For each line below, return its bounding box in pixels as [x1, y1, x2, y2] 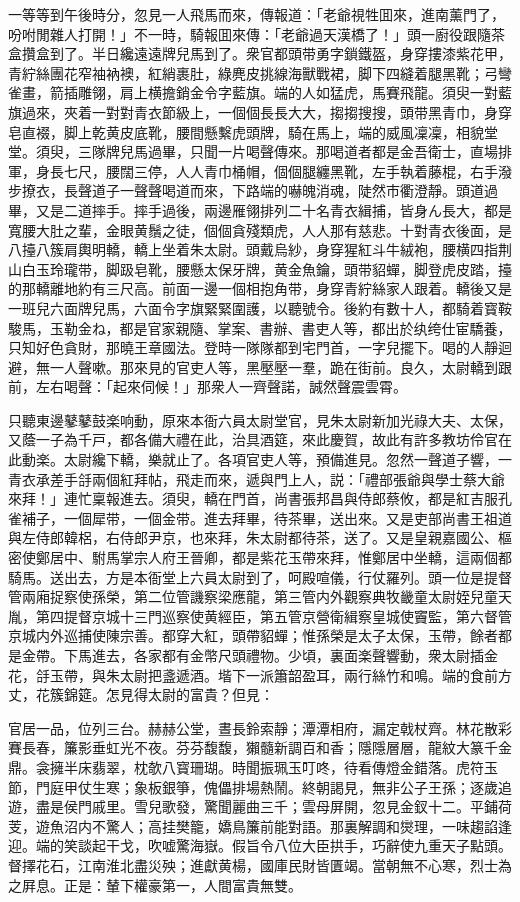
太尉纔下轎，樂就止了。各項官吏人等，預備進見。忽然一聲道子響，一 [63, 449, 512, 470]
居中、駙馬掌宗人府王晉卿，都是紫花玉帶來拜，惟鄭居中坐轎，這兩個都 [49, 547, 512, 568]
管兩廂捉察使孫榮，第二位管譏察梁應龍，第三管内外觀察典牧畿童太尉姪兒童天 [8, 586, 512, 607]
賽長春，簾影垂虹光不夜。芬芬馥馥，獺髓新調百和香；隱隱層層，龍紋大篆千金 [8, 737, 512, 758]
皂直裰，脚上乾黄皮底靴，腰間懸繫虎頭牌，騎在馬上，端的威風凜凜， [8, 121, 456, 142]
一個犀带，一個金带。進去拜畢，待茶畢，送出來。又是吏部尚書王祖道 [63, 507, 512, 528]
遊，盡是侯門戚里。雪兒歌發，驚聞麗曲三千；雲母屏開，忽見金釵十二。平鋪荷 [8, 796, 512, 817]
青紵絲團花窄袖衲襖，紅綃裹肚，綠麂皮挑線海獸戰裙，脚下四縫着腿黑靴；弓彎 [8, 62, 512, 83]
